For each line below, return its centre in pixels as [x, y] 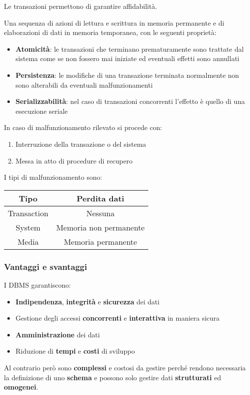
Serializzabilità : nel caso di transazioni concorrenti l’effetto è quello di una [130, 101]
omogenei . [21, 387]
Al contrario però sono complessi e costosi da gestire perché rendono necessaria [125, 367]
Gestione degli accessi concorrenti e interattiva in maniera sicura [118, 318]
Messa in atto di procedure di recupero [74, 160]
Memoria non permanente [100, 227]
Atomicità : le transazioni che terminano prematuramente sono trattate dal [130, 49]
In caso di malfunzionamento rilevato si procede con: [83, 127]
